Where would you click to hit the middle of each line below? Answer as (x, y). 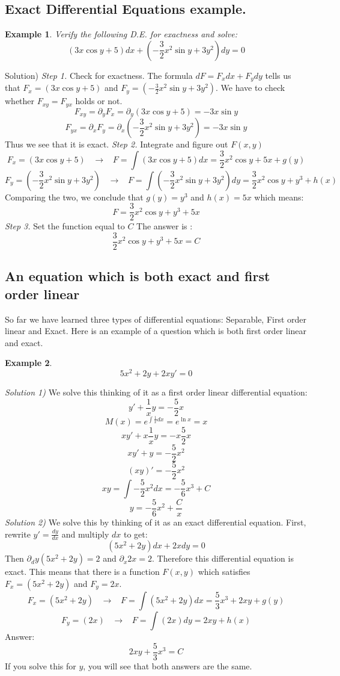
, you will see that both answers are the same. (168, 665)
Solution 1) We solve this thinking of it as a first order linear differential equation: (156, 392)
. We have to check (250, 88)
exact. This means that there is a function (82, 572)
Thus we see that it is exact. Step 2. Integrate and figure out (117, 144)
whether (20, 101)
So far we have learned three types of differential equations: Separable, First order (156, 319)
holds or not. (99, 101)
